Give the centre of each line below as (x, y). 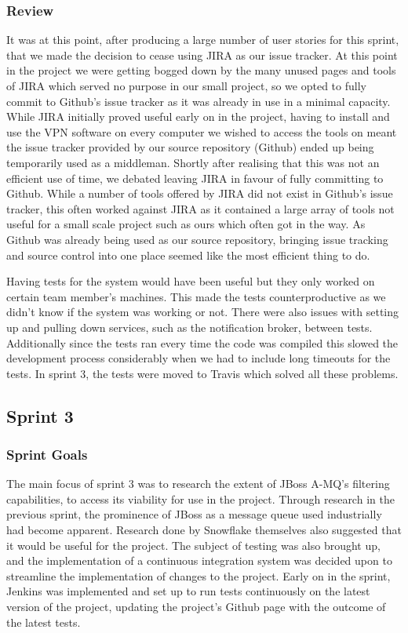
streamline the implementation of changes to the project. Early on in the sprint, (199, 575)
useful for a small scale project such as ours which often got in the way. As (186, 224)
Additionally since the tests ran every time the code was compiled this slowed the (202, 342)
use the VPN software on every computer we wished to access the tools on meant (202, 131)
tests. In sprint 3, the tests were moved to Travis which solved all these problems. (202, 373)
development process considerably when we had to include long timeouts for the (199, 358)
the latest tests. (44, 622)
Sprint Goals (47, 454)
